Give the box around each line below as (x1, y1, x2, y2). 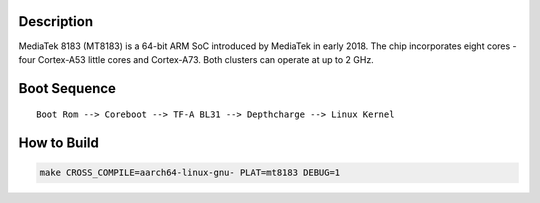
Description (18, 13, 94, 30)
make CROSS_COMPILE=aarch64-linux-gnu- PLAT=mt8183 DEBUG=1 (39, 167, 341, 179)
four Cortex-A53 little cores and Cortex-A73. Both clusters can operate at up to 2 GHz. (18, 53, 374, 65)
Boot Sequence (18, 80, 117, 97)
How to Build (18, 135, 100, 152)
